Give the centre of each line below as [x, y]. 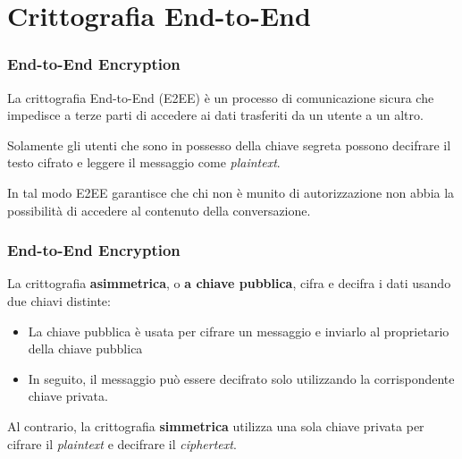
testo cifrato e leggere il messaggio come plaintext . [144, 162]
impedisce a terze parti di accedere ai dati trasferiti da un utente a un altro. [215, 115]
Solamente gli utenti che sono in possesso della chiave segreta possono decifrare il [229, 144]
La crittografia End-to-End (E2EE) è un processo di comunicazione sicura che [221, 97]
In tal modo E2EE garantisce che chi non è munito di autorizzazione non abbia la [231, 192]
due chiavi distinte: [59, 300]
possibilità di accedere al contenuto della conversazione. [159, 210]
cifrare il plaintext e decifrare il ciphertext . [122, 443]
